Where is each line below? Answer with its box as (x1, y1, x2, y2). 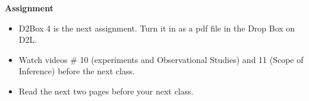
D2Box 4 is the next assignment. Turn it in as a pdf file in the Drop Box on (18, 21, 295, 34)
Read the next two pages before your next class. (18, 84, 194, 97)
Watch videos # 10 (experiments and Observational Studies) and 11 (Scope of (18, 53, 304, 65)
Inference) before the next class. (18, 65, 135, 77)
